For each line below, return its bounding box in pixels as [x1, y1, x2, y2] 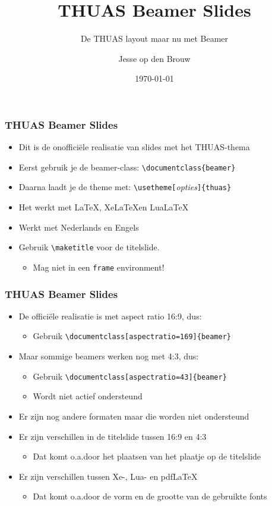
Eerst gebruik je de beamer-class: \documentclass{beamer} [18, 160, 236, 173]
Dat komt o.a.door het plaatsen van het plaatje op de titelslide [33, 450, 261, 462]
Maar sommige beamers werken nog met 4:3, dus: [18, 350, 199, 362]
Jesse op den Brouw [118, 52, 191, 64]
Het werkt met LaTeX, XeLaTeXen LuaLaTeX [18, 201, 189, 213]
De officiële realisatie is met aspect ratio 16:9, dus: [18, 309, 202, 322]
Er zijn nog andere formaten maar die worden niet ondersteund [18, 409, 249, 422]
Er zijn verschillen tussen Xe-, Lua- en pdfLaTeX [18, 470, 198, 482]
